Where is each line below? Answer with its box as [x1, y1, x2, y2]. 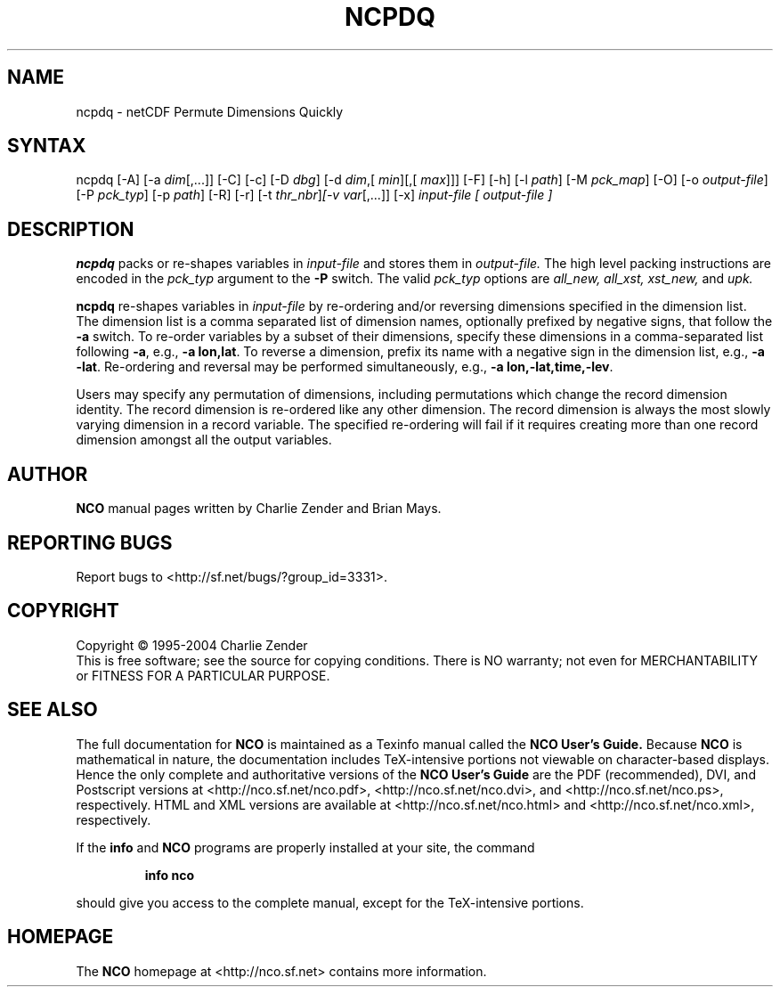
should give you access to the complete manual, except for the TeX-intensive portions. [76, 894, 584, 910]
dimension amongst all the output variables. [76, 432, 332, 448]
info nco [144, 867, 195, 883]
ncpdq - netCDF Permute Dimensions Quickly [76, 103, 344, 119]
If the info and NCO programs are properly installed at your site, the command [76, 839, 535, 855]
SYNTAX [7, 134, 86, 158]
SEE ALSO [7, 698, 98, 721]
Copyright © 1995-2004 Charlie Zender [76, 637, 308, 653]
